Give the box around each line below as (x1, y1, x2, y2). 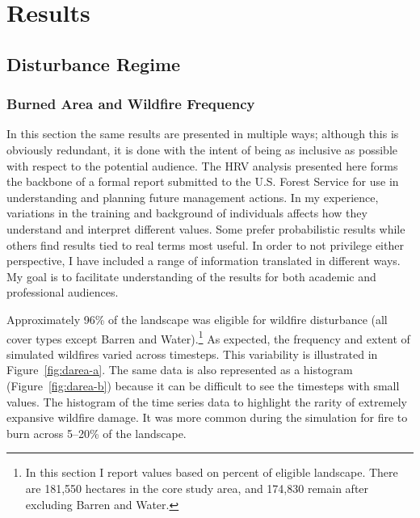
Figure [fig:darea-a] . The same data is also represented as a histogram (6, 361, 353, 378)
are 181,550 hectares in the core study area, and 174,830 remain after (25, 479, 369, 496)
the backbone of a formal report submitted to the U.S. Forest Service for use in (6, 173, 399, 190)
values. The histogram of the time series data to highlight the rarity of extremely (6, 393, 407, 410)
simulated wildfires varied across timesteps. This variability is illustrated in (6, 345, 378, 362)
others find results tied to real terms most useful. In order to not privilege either (6, 236, 404, 253)
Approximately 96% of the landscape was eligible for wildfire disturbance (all (6, 310, 388, 327)
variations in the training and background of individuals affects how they (6, 204, 367, 221)
